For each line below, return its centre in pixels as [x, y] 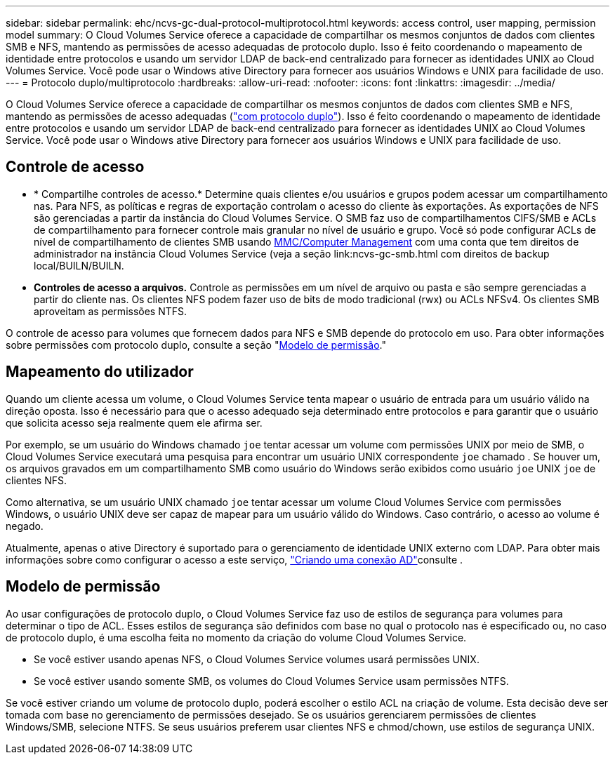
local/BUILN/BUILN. [79, 265]
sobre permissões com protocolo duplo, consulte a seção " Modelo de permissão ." [196, 345]
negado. [25, 526]
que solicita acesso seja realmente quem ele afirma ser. [134, 422]
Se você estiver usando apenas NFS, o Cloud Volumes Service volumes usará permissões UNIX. [257, 659]
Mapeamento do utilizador [100, 372]
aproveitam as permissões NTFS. [111, 311]
